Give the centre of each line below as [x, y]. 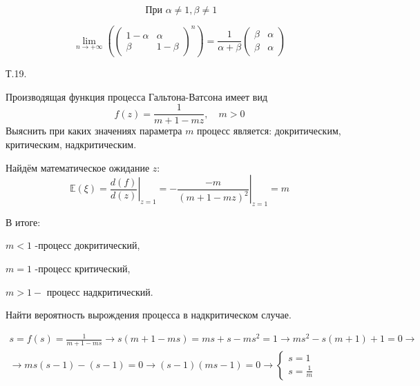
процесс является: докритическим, [269, 131]
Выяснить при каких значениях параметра [94, 131]
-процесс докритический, [87, 245]
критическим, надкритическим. [71, 144]
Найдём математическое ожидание [78, 167]
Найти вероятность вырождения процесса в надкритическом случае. [149, 315]
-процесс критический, [83, 268]
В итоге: [23, 222]
